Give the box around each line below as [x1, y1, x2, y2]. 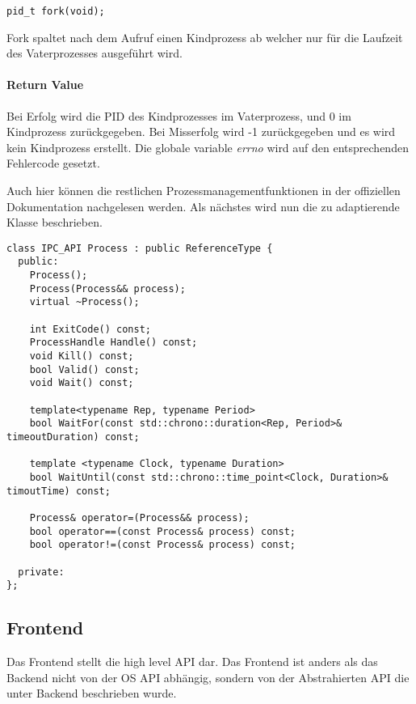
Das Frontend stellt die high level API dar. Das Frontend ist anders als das [6, 653, 378, 670]
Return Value [6, 76, 84, 93]
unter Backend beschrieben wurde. [6, 685, 177, 702]
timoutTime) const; [6, 485, 111, 497]
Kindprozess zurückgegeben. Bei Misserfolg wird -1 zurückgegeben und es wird [6, 123, 396, 140]
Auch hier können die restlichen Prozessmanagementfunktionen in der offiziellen [6, 182, 401, 199]
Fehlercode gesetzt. [6, 155, 100, 172]
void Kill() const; [29, 350, 134, 363]
